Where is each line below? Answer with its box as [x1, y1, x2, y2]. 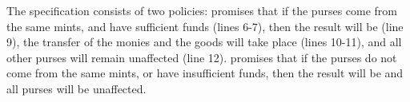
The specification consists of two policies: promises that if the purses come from [6, 2, 398, 18]
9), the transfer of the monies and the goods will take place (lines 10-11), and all [6, 33, 402, 50]
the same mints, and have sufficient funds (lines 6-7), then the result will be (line [6, 18, 404, 34]
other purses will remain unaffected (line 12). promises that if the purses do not [6, 49, 397, 65]
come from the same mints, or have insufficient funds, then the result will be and [6, 65, 404, 81]
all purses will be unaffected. [6, 80, 147, 96]
